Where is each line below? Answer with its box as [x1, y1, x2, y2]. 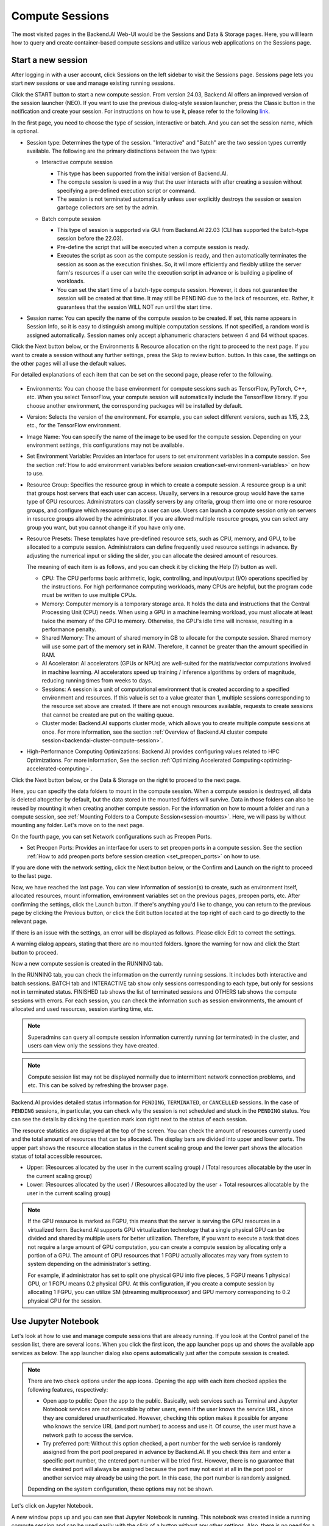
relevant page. [11, 917, 48, 925]
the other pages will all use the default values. [11, 360, 127, 367]
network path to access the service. [43, 1431, 133, 1439]
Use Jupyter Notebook [11, 1316, 99, 1326]
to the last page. [11, 872, 52, 880]
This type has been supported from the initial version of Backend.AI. [57, 170, 228, 177]
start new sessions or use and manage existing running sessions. [11, 79, 175, 87]
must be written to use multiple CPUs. [41, 591, 137, 599]
